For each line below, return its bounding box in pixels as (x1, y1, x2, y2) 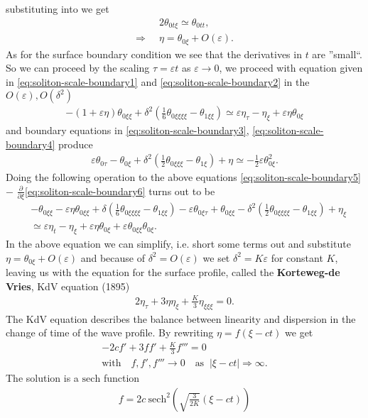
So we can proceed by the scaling (6, 60, 150, 75)
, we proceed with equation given (219, 60, 363, 75)
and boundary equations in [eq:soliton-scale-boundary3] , (6, 123, 249, 138)
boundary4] (6, 136, 55, 151)
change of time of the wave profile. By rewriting (6, 325, 214, 340)
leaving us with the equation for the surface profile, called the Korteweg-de (6, 265, 340, 279)
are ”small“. (312, 46, 362, 61)
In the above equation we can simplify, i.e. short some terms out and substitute (6, 236, 351, 251)
